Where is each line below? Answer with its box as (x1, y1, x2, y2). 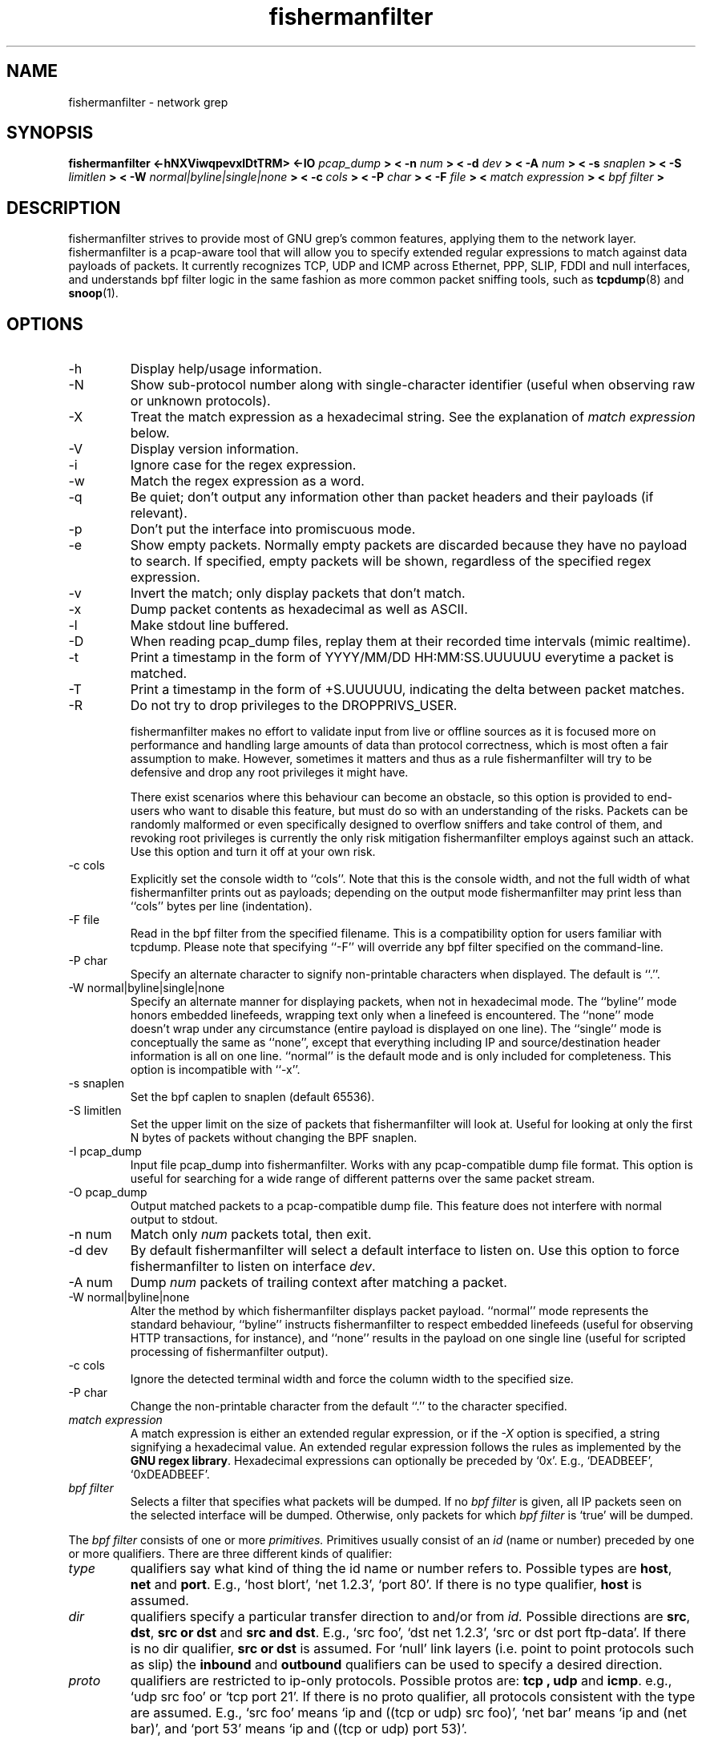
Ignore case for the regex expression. (130, 457, 357, 474)
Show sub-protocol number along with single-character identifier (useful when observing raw (130, 377, 696, 393)
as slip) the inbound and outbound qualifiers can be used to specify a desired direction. (130, 1656, 663, 1673)
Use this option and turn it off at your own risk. (130, 845, 376, 859)
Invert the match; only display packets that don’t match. (130, 585, 466, 602)
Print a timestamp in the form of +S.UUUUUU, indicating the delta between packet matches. (130, 681, 685, 698)
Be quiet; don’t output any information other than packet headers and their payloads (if (130, 489, 654, 506)
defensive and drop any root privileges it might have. (130, 765, 409, 780)
